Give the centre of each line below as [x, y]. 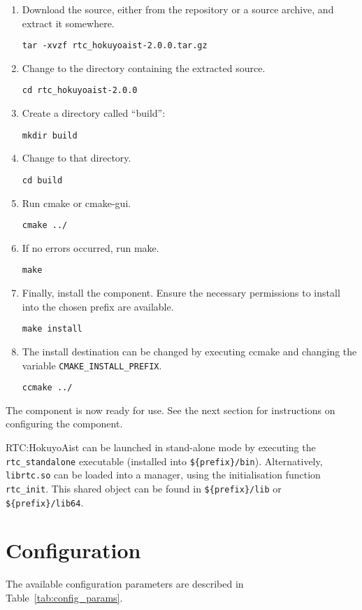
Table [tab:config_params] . [64, 597]
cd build [42, 180]
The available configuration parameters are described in [125, 584]
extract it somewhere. [68, 23]
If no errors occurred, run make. [90, 247]
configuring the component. [64, 424]
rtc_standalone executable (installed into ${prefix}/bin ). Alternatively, [164, 461]
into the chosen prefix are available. [98, 306]
